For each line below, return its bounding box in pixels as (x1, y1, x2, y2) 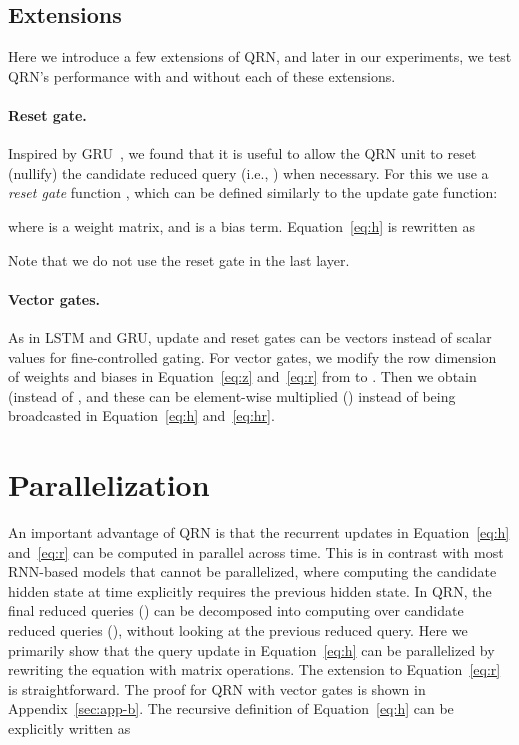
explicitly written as (8, 717, 131, 738)
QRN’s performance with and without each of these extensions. (8, 65, 396, 86)
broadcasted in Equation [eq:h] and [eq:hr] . (8, 405, 275, 426)
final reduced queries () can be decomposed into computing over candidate (8, 600, 464, 621)
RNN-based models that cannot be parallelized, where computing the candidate (8, 561, 497, 582)
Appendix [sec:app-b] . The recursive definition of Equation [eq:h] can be (8, 698, 454, 719)
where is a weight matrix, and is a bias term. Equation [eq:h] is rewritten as (8, 215, 476, 236)
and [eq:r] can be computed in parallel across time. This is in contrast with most (8, 541, 504, 562)
